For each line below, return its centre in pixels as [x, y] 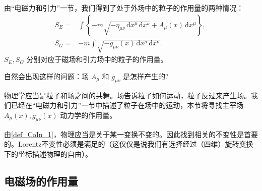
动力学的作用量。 [88, 115]
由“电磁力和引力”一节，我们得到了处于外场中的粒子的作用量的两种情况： [124, 8]
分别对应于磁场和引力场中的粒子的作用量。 [97, 59]
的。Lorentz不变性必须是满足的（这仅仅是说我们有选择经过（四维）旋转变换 [129, 144]
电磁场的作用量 [41, 181]
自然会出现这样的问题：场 [46, 76]
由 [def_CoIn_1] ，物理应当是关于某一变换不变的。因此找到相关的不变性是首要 [131, 134]
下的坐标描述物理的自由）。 [48, 153]
